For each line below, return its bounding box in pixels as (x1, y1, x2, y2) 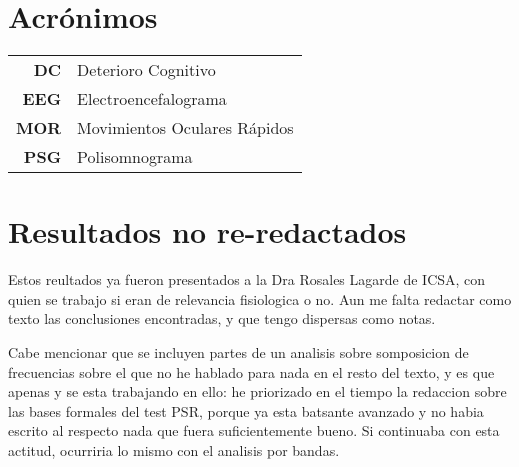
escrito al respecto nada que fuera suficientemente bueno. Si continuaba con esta (8, 420, 500, 441)
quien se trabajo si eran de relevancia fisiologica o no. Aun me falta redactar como (8, 288, 512, 309)
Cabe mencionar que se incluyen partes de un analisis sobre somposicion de (8, 342, 469, 363)
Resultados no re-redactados (8, 211, 407, 252)
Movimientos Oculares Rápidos (77, 116, 294, 140)
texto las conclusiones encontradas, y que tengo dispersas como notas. (8, 308, 436, 329)
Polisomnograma (77, 145, 193, 169)
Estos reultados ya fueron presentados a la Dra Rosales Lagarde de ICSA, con (8, 269, 486, 290)
